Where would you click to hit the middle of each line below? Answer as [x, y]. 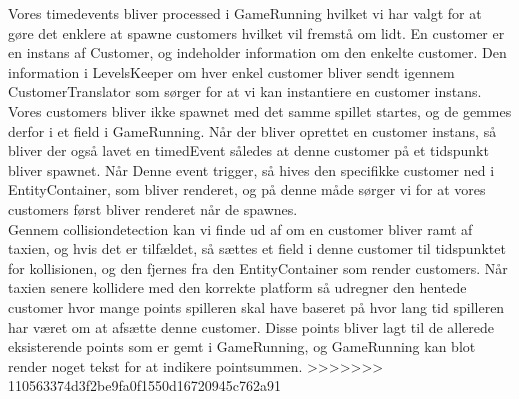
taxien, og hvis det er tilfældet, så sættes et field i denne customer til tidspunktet [257, 248]
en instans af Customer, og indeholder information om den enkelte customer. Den [257, 52]
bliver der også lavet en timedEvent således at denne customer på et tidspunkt [248, 150]
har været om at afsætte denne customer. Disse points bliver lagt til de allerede [251, 326]
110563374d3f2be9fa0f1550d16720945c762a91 [145, 385]
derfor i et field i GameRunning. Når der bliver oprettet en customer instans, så [252, 130]
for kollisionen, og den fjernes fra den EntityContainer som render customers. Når [258, 267]
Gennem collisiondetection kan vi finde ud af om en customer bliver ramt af [240, 228]
